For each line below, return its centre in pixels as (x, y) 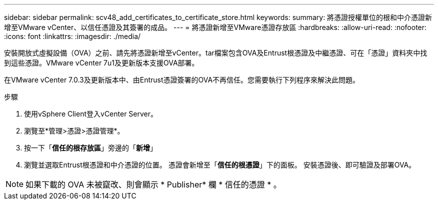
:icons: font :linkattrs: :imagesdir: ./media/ (72, 36)
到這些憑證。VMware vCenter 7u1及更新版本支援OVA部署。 (101, 63)
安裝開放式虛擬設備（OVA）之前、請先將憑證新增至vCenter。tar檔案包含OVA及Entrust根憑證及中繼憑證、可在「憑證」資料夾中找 (216, 53)
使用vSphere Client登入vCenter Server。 (91, 114)
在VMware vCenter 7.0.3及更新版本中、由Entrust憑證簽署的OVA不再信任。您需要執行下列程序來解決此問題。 (182, 80)
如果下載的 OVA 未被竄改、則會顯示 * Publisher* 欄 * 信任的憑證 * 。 (153, 184)
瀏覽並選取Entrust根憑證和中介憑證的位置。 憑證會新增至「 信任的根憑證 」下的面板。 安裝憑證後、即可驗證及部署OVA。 (220, 165)
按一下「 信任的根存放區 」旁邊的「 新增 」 (90, 148)
